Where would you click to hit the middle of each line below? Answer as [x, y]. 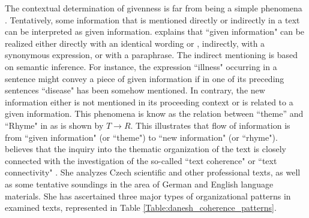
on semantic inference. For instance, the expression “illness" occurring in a [141, 66]
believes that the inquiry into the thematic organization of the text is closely [145, 149]
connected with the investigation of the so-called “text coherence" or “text [141, 160]
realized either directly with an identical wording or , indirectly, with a [135, 43]
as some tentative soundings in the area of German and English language [139, 184]
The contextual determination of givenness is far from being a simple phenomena [154, 8]
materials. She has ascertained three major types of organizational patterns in [148, 196]
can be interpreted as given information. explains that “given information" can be [155, 31]
